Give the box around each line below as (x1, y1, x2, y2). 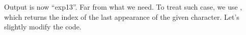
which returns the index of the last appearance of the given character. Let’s (4, 11, 239, 22)
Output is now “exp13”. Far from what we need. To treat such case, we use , (4, 2, 242, 12)
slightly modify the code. (4, 21, 81, 32)
